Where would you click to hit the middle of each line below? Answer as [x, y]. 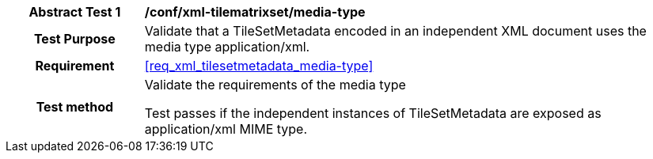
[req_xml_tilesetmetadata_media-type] [259, 66]
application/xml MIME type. [226, 129]
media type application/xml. [227, 47]
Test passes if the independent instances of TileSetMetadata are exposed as [373, 113]
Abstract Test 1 [75, 12]
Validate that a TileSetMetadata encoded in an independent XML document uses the [395, 31]
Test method [75, 107]
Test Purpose [74, 39]
